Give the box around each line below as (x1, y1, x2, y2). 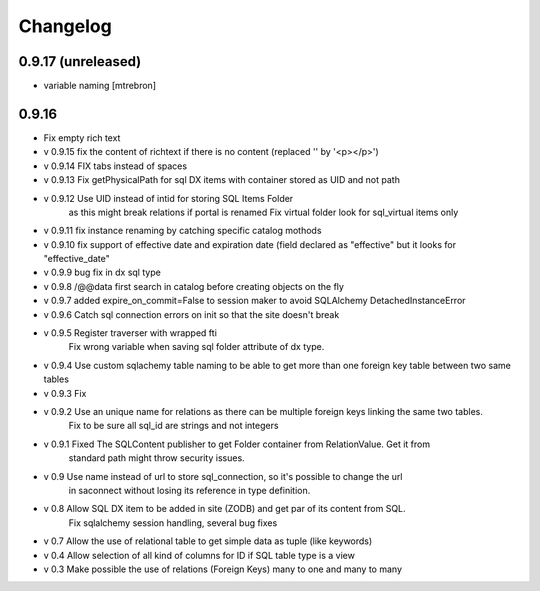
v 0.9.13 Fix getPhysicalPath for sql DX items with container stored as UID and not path (43, 174, 400, 186)
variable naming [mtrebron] (43, 80, 157, 92)
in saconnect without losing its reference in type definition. (68, 484, 311, 496)
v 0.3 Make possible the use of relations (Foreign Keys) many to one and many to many (43, 563, 403, 575)
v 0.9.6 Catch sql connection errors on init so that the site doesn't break (43, 308, 340, 320)
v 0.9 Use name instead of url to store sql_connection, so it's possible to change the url (43, 470, 403, 482)
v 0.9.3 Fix (43, 387, 87, 399)
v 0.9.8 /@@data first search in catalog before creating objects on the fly (43, 280, 345, 292)
